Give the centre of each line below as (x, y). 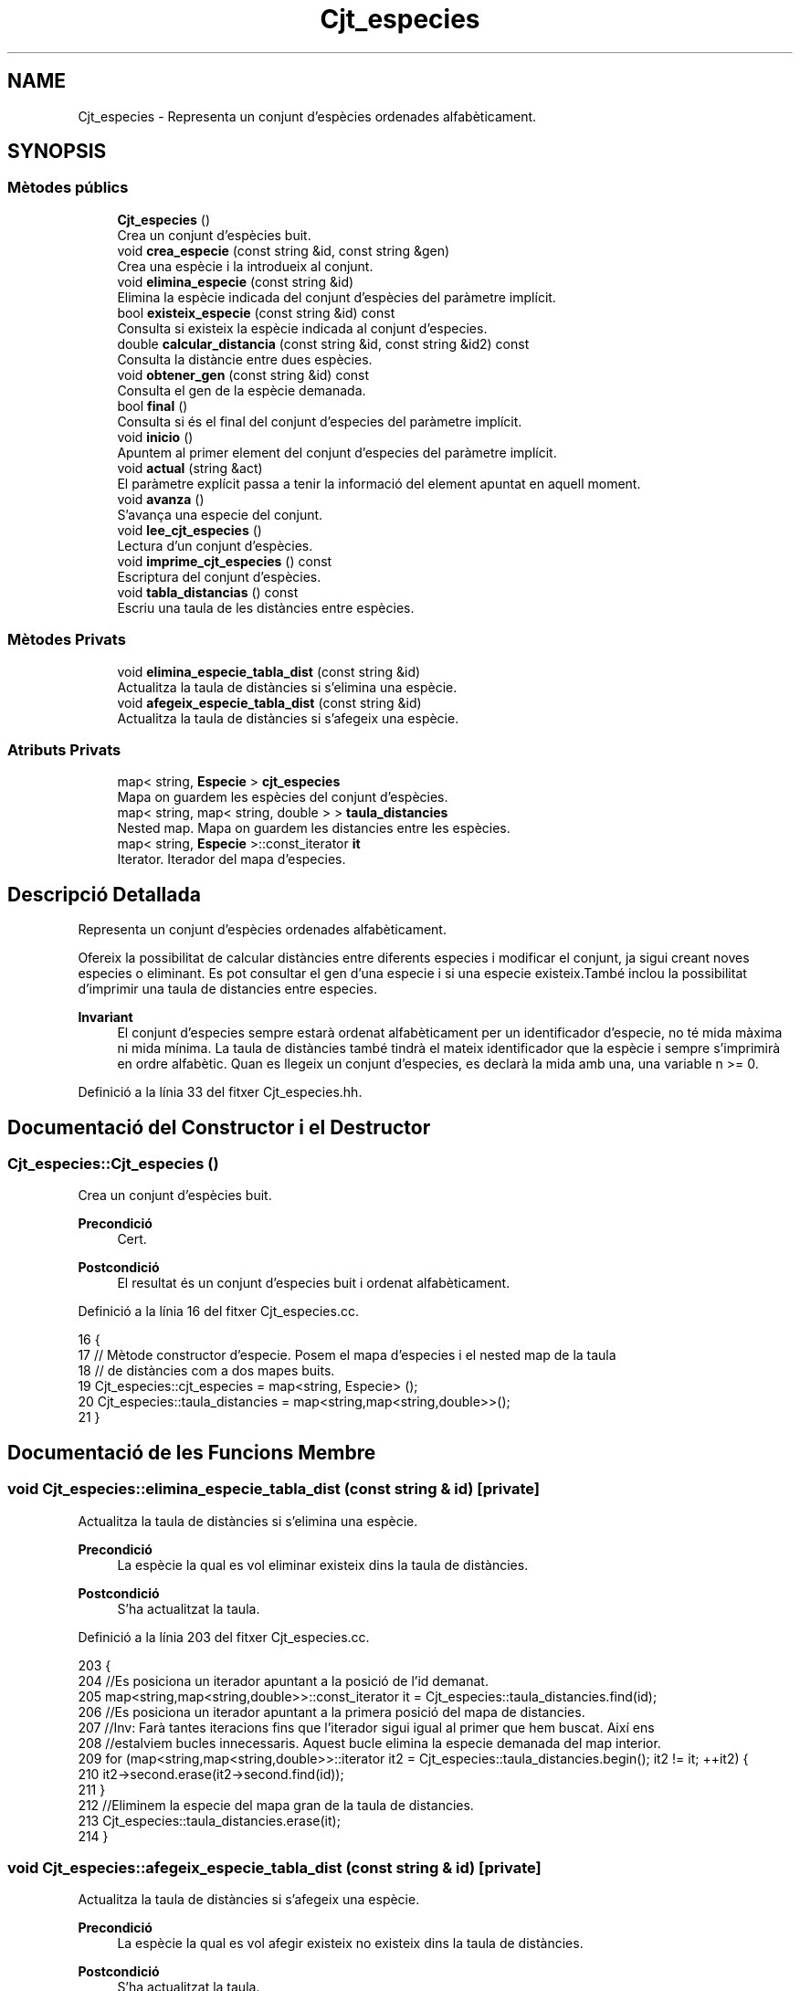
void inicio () (155, 437)
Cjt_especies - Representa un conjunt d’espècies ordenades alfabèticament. (307, 116)
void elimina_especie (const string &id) (236, 281)
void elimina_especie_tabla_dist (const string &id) (269, 671)
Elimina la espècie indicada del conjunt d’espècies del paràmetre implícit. (337, 297)
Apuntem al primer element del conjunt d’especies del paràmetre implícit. (337, 452)
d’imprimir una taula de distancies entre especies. (227, 989)
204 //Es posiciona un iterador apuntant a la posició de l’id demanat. (283, 1680)
